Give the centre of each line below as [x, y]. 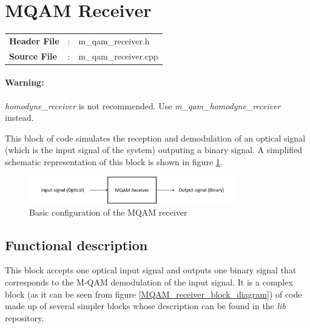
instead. [19, 118]
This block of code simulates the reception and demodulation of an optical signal [155, 138]
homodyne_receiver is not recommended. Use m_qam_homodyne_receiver [143, 105]
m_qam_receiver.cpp [118, 56]
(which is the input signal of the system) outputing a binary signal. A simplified [154, 150]
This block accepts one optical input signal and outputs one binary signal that [151, 270]
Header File [34, 40]
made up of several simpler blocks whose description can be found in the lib [145, 306]
